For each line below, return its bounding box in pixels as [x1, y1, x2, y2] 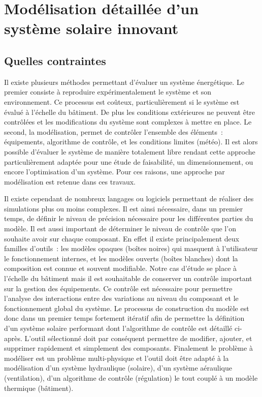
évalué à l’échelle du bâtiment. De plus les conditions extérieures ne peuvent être [4, 106, 255, 117]
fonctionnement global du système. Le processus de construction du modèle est [4, 302, 249, 313]
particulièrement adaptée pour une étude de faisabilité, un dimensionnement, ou [4, 156, 253, 167]
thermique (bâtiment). [4, 382, 74, 393]
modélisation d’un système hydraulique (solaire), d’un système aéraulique [4, 362, 232, 373]
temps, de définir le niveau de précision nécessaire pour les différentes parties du [4, 213, 253, 224]
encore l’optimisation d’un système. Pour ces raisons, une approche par [4, 166, 225, 177]
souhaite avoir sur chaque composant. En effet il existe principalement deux [4, 233, 239, 243]
